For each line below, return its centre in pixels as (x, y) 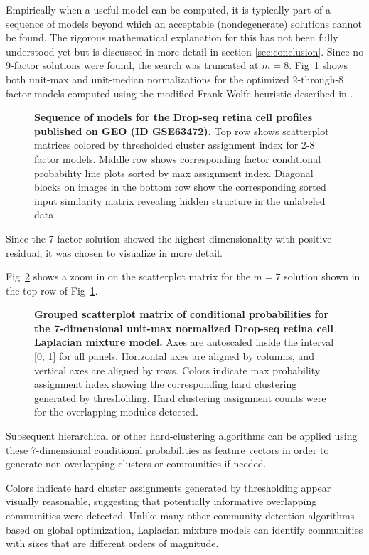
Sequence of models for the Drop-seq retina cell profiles (173, 117)
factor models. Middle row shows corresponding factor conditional (178, 158)
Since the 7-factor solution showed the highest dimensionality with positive (169, 238)
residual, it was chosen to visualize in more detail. (114, 252)
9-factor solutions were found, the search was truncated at (132, 65)
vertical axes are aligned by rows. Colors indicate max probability (177, 370)
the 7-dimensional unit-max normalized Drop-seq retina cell (184, 328)
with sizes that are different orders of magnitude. (112, 543)
